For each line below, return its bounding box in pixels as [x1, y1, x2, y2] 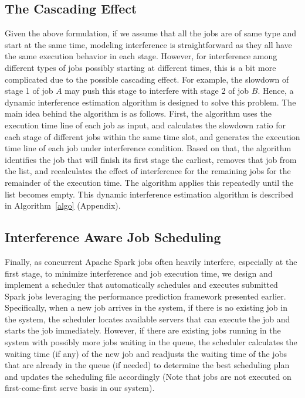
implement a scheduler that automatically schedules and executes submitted [5, 278, 278, 291]
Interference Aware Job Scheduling [5, 228, 221, 246]
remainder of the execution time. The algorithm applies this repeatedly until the [5, 176, 294, 188]
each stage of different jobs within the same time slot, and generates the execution [5, 130, 300, 142]
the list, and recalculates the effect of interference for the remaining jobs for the [5, 165, 291, 177]
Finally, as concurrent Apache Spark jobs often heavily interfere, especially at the [5, 255, 297, 267]
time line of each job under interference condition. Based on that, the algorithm [5, 142, 292, 154]
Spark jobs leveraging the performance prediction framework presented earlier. [5, 290, 286, 302]
